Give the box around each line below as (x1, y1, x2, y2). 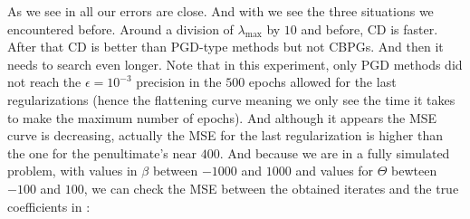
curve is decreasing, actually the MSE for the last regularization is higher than (7, 126, 444, 145)
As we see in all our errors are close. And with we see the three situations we (7, 2, 434, 20)
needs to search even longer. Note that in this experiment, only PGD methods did (7, 54, 463, 73)
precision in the (136, 72, 222, 91)
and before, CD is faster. (301, 19, 438, 38)
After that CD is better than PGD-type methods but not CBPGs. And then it (7, 37, 444, 56)
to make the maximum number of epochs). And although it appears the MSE (7, 108, 437, 127)
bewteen (391, 161, 437, 180)
